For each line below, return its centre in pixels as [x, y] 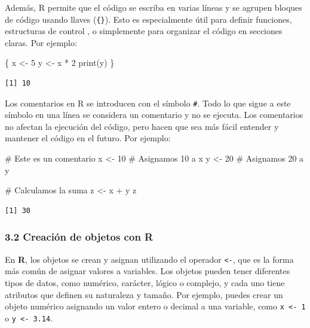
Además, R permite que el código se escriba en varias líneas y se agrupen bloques [154, 7]
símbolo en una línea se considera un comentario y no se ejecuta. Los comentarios [154, 115]
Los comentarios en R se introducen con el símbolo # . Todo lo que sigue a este [148, 103]
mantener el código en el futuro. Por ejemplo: [88, 138]
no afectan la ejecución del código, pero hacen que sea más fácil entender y [142, 126]
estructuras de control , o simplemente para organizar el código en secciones [144, 31]
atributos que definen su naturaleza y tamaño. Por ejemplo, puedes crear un [144, 294]
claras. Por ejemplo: [41, 42]
